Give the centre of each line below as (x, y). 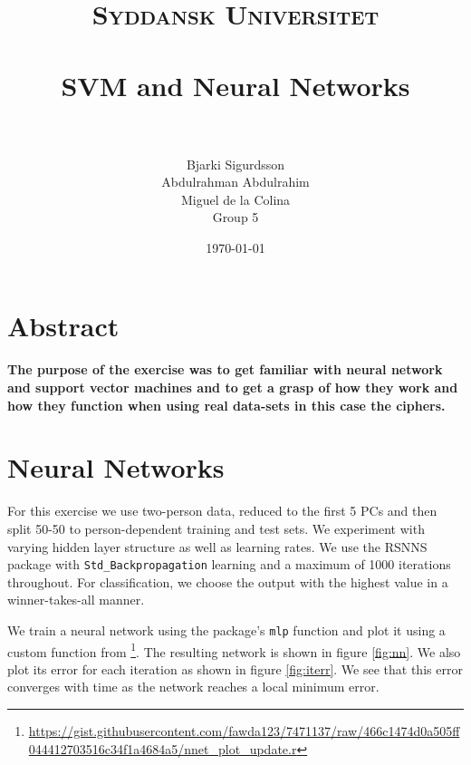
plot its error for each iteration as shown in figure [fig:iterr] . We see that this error (235, 668)
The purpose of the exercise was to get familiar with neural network (225, 369)
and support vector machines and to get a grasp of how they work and (233, 387)
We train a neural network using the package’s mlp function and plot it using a (226, 629)
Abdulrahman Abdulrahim (235, 182)
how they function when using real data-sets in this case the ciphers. (226, 405)
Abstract (63, 325)
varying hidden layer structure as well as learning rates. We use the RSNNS (217, 546)
